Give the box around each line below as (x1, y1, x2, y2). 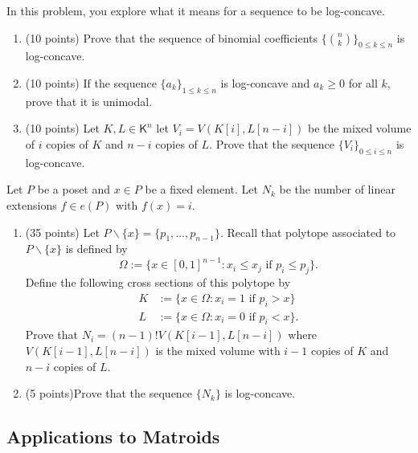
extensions (6, 196, 57, 213)
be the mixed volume (308, 120, 412, 137)
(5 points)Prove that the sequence (25, 385, 193, 402)
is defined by (65, 240, 128, 257)
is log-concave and (220, 74, 310, 91)
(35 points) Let (25, 223, 100, 240)
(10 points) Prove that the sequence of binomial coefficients (25, 29, 318, 46)
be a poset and (37, 181, 111, 198)
